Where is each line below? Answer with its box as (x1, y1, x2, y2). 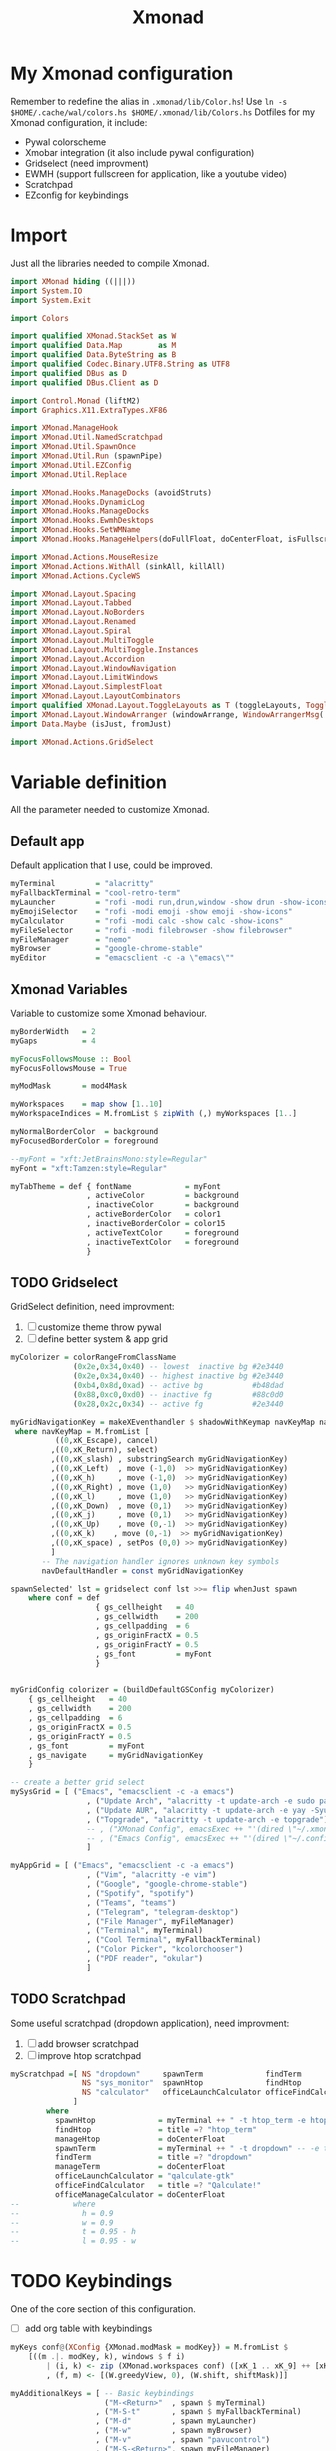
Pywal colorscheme (24, 136, 107, 148)
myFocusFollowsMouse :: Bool (10, 1054, 132, 1064)
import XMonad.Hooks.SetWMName (10, 525, 141, 535)
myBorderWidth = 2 (10, 1026, 97, 1036)
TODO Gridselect (10, 1274, 118, 1291)
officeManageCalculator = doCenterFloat (54, 2189, 226, 2200)
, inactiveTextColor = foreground (86, 1237, 240, 1247)
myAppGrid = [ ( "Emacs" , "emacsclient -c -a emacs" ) (10, 1861, 235, 1871)
